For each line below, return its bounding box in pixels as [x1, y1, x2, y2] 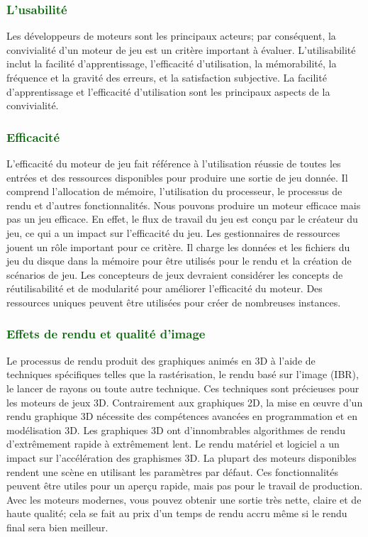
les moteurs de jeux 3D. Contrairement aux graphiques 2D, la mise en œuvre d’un [6, 394, 363, 409]
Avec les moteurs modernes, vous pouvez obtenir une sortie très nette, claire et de [6, 492, 362, 506]
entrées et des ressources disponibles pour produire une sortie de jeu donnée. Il [6, 170, 348, 184]
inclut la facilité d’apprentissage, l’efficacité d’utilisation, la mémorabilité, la [6, 56, 337, 71]
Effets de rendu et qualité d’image [6, 325, 206, 343]
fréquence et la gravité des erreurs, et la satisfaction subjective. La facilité [6, 70, 327, 84]
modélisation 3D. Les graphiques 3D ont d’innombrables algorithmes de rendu [6, 422, 345, 437]
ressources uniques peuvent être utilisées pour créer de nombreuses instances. [6, 294, 341, 309]
